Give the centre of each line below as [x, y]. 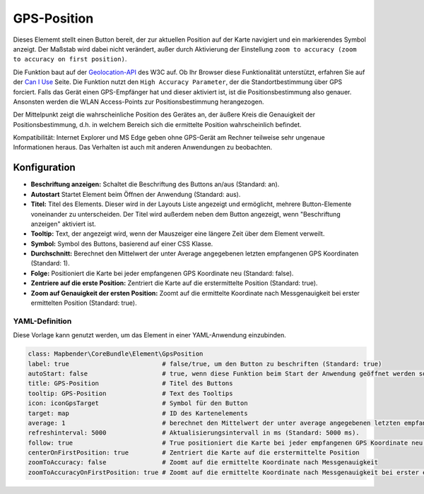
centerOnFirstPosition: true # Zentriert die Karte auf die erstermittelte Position [194, 453]
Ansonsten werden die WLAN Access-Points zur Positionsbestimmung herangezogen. [139, 102]
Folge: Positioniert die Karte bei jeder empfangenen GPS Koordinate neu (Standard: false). [162, 273]
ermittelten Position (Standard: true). [84, 303]
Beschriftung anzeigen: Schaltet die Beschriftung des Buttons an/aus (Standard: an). [155, 184]
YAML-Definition [42, 321]
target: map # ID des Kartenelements [138, 413]
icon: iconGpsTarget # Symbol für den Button [138, 403]
